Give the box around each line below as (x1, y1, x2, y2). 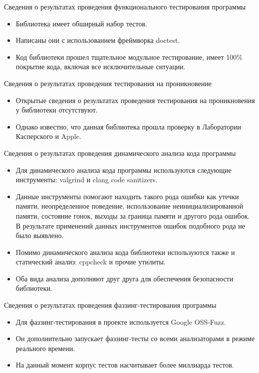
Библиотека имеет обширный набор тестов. (15, 18, 148, 28)
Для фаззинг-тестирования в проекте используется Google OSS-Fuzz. (15, 316, 226, 327)
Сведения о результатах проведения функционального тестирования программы (4, 1, 246, 11)
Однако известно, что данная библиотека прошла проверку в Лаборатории (15, 121, 242, 131)
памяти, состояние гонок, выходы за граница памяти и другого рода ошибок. (15, 210, 250, 221)
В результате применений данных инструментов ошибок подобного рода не (15, 220, 245, 231)
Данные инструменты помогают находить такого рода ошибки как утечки (15, 191, 239, 201)
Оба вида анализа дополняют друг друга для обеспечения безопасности (15, 273, 234, 283)
